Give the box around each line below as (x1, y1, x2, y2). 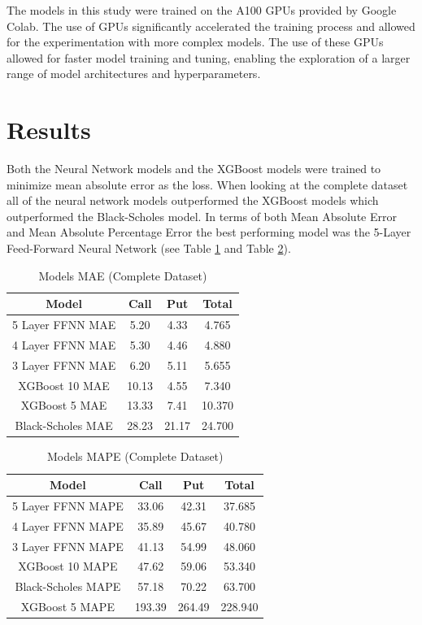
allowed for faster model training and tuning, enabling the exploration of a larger (7, 49, 411, 66)
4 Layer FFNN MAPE (12, 517, 124, 534)
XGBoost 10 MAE (18, 376, 110, 393)
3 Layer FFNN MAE (12, 356, 116, 373)
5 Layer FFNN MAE (12, 316, 116, 333)
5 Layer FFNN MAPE (12, 497, 124, 514)
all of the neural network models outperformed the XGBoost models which (7, 192, 379, 209)
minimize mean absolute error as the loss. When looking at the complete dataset (7, 176, 408, 193)
